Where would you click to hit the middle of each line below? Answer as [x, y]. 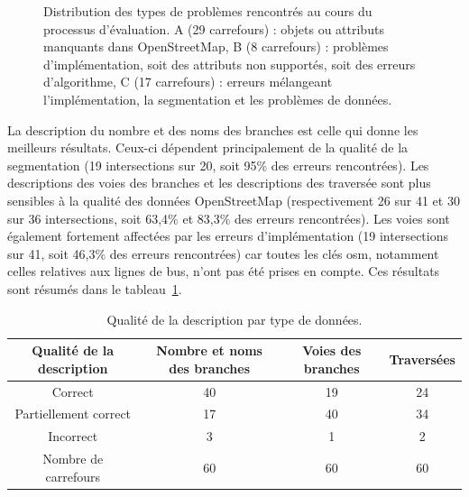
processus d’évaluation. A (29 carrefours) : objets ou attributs [214, 28]
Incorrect [73, 436]
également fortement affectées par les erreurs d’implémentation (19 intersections [228, 236]
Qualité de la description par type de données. [234, 319]
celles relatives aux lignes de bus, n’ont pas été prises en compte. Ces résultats [224, 271]
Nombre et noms [209, 350]
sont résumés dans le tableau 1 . [95, 288]
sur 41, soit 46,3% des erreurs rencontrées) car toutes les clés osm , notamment [223, 253]
